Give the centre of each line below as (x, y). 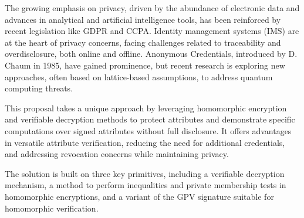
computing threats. (39, 88)
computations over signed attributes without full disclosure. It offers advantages (148, 130)
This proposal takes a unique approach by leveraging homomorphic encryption (146, 108)
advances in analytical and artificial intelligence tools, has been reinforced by (143, 19)
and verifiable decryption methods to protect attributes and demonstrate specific (150, 119)
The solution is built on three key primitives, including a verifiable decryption (145, 173)
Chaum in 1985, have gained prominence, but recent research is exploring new (145, 65)
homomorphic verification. (52, 208)
